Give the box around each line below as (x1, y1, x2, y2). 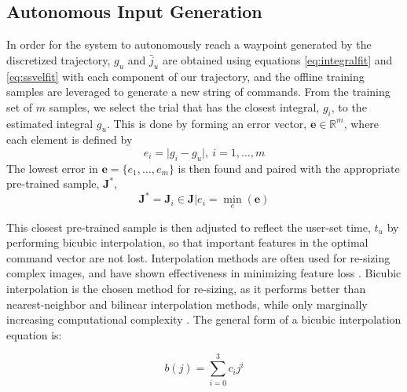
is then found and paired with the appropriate (178, 159, 400, 176)
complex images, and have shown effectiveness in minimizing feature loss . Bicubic (6, 265, 401, 281)
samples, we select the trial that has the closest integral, (49, 98, 320, 115)
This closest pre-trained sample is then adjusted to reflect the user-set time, (6, 218, 371, 235)
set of (6, 98, 33, 115)
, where (343, 115, 379, 131)
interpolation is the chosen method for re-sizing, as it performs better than (6, 280, 366, 297)
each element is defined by (6, 131, 133, 148)
